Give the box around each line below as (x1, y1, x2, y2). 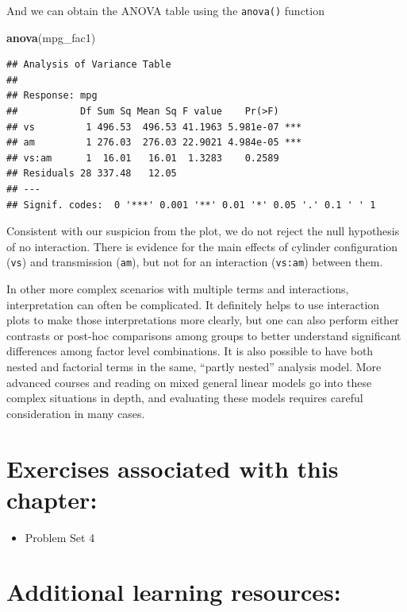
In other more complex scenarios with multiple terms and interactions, (6, 281, 349, 297)
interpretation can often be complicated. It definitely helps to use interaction (6, 296, 380, 312)
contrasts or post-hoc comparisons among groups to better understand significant (6, 327, 401, 343)
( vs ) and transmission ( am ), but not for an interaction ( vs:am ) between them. (6, 254, 383, 270)
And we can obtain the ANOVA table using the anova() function (6, 2, 324, 18)
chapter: (6, 482, 98, 515)
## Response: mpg (6, 90, 98, 102)
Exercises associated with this (6, 451, 339, 484)
